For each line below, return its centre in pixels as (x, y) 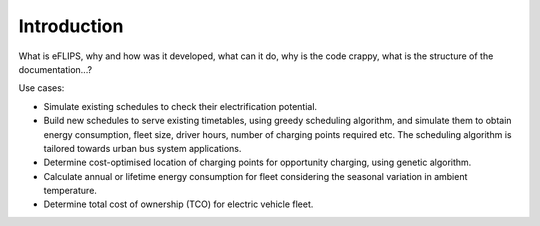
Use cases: (41, 88)
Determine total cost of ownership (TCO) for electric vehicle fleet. (178, 204)
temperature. (70, 191)
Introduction (71, 26)
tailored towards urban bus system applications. (142, 148)
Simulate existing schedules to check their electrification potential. (180, 106)
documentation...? (55, 69)
